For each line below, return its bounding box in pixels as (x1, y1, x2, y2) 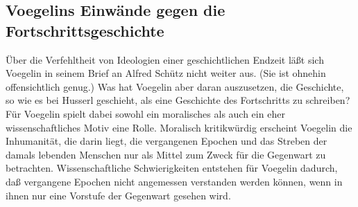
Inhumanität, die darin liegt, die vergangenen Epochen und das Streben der (6, 134, 327, 148)
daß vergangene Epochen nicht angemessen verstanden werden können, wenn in (6, 174, 343, 188)
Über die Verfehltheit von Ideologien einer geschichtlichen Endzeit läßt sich (6, 52, 324, 66)
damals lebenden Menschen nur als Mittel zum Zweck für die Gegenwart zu (6, 147, 326, 161)
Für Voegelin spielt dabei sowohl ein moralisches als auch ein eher (6, 106, 285, 120)
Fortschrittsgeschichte (6, 19, 164, 41)
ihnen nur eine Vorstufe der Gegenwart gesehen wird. (6, 188, 231, 202)
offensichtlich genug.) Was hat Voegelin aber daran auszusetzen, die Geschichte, (6, 79, 344, 93)
